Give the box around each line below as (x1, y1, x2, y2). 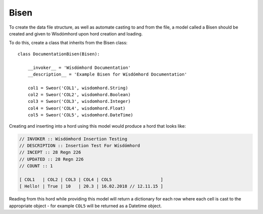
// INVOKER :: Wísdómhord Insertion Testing (19, 136, 128, 142)
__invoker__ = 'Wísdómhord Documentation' (27, 65, 131, 70)
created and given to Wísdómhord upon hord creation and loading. (9, 31, 143, 36)
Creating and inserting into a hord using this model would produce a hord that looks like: (9, 123, 186, 129)
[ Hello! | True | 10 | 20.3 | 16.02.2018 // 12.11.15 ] (19, 183, 163, 189)
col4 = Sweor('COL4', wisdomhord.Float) (27, 105, 126, 111)
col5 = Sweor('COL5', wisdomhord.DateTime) (27, 112, 133, 118)
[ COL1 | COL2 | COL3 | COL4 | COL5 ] (19, 177, 163, 182)
